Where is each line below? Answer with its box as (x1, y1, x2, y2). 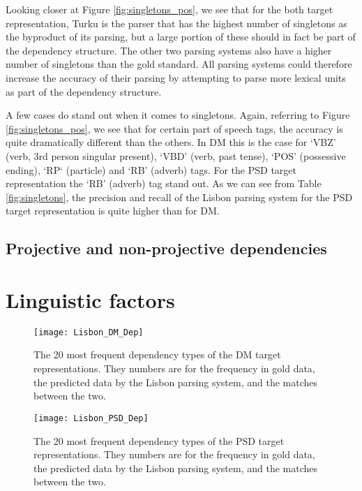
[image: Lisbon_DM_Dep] (33, 327, 144, 337)
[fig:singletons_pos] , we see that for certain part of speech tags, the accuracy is (6, 121, 343, 135)
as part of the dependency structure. (6, 84, 162, 98)
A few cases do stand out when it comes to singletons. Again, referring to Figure (6, 108, 350, 122)
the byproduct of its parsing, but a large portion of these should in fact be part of (6, 29, 356, 44)
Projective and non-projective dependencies (6, 237, 327, 259)
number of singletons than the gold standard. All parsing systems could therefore (6, 57, 352, 71)
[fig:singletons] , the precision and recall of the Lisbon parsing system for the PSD (6, 189, 353, 204)
